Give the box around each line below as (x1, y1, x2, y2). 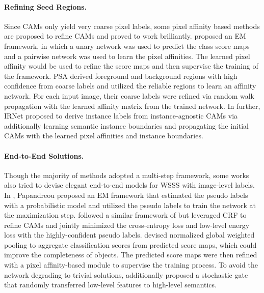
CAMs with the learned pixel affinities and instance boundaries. (4, 130, 203, 141)
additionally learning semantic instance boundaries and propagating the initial (4, 120, 249, 131)
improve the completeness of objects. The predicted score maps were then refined (4, 249, 257, 260)
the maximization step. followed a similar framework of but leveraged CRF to (4, 210, 247, 220)
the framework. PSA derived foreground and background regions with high (4, 70, 237, 81)
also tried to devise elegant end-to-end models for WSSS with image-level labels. (4, 180, 255, 190)
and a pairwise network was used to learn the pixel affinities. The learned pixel (4, 50, 250, 61)
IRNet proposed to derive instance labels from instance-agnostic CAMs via (4, 110, 238, 121)
